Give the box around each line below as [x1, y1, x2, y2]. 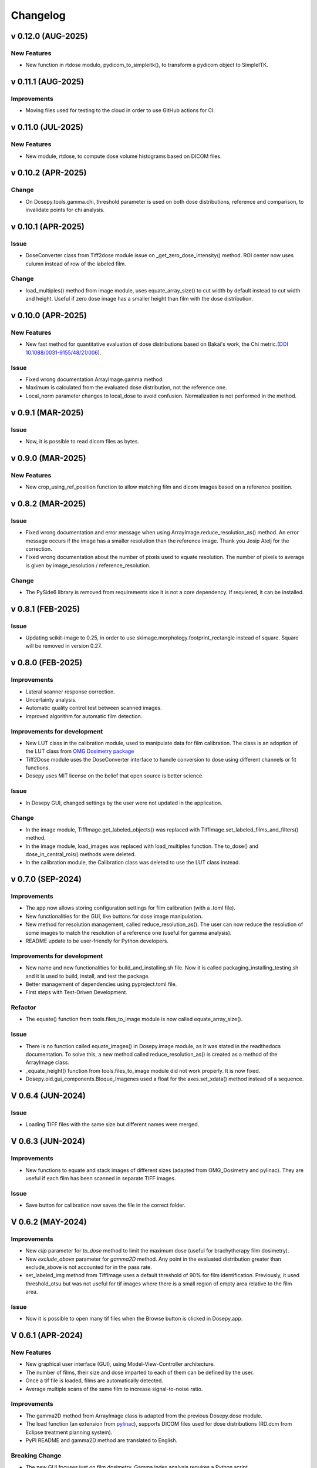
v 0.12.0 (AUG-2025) [11, 31, 88, 41]
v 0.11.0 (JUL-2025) [11, 122, 83, 132]
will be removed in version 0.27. [25, 642, 102, 649]
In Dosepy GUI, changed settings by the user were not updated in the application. [25, 799, 222, 806]
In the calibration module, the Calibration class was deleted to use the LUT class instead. [25, 859, 241, 866]
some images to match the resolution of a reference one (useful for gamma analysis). [25, 929, 232, 936]
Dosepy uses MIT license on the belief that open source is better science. [25, 772, 204, 779]
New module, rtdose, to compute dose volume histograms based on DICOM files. [25, 153, 222, 160]
